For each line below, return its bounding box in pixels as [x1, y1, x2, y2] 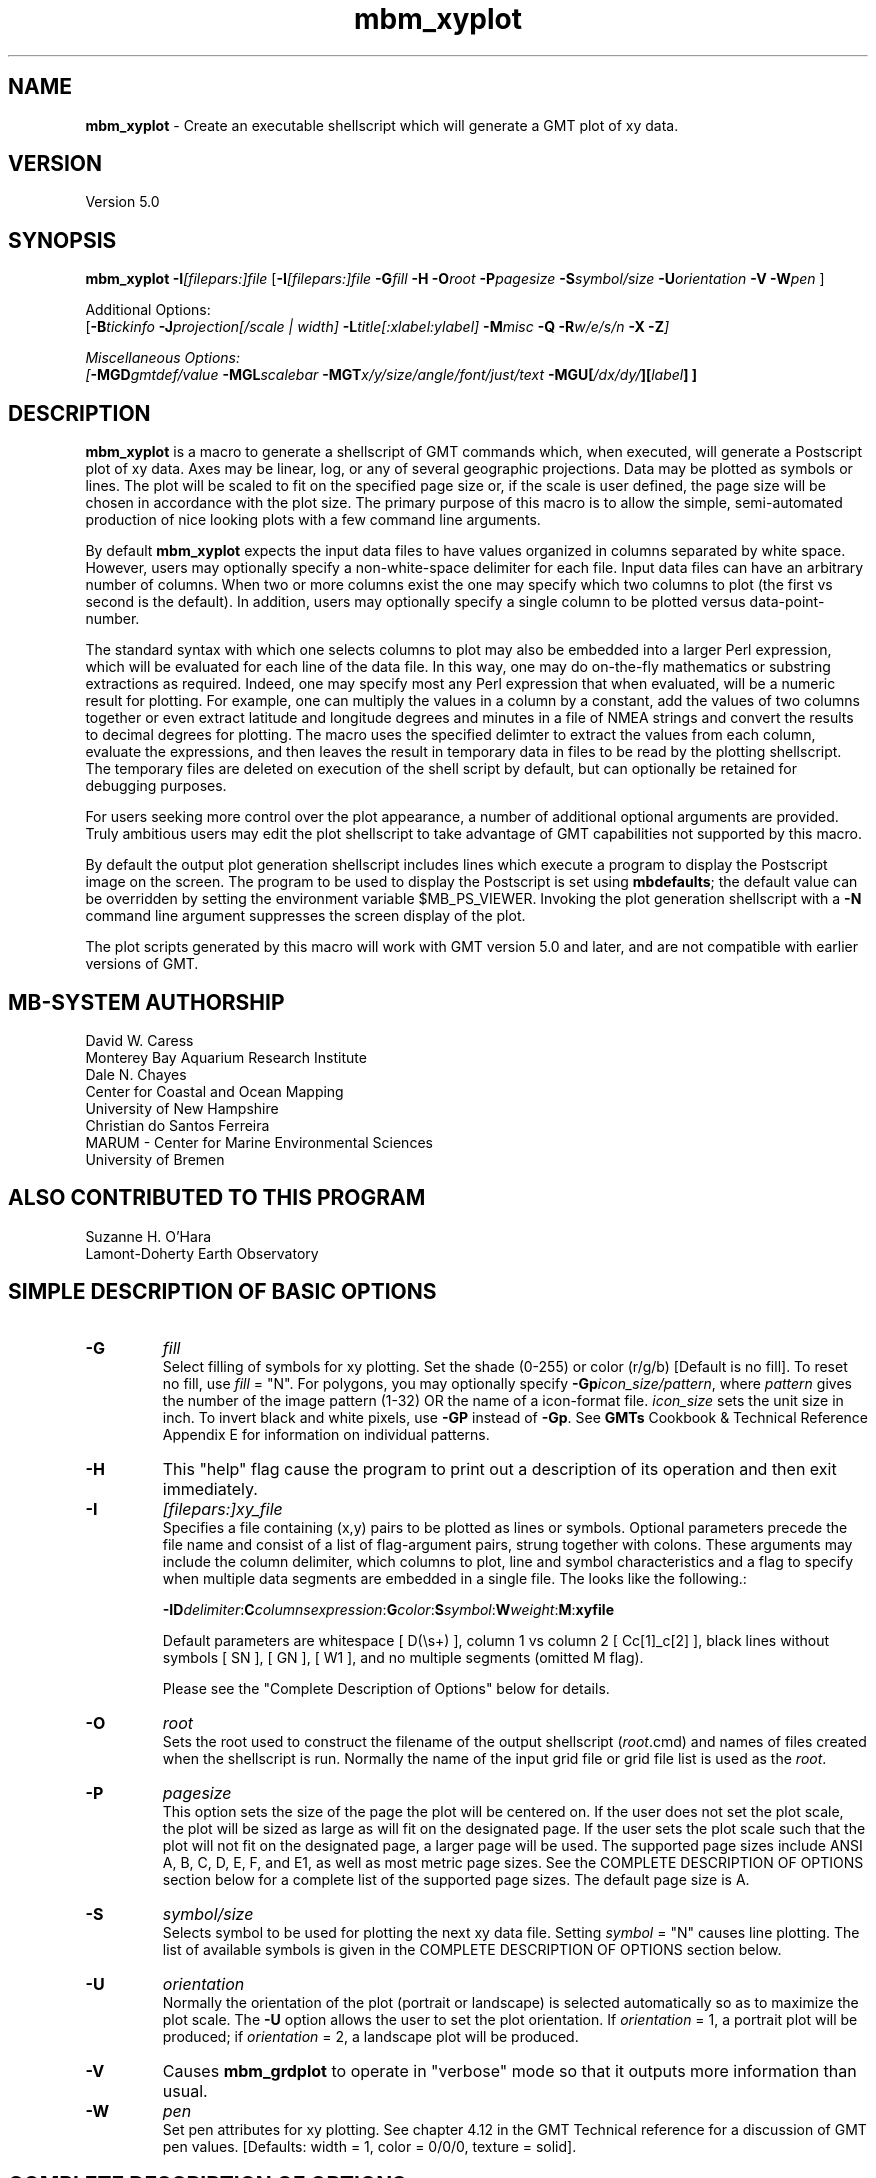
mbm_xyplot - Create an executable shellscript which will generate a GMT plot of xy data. [85, 116, 679, 134]
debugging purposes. [85, 777, 227, 795]
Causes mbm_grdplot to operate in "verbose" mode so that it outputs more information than [162, 2060, 857, 2081]
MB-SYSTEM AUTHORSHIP [8, 989, 285, 1015]
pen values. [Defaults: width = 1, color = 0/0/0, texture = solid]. [162, 2137, 577, 2155]
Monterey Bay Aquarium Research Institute [85, 1048, 367, 1066]
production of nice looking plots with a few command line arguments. [85, 511, 541, 529]
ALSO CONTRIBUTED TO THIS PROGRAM [8, 1185, 426, 1211]
